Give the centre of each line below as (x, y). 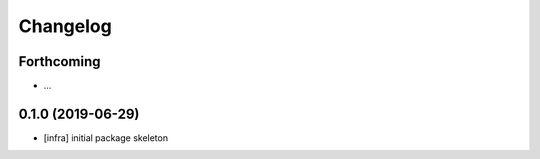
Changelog (65, 26)
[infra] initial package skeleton (106, 137)
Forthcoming (59, 61)
